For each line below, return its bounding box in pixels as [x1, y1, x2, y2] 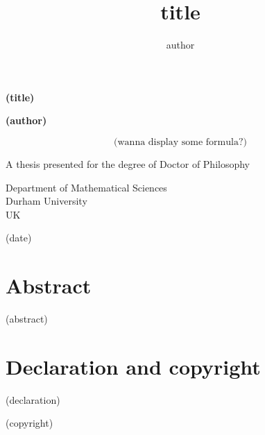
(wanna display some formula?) [114, 137, 247, 147]
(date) [6, 230, 32, 245]
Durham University [6, 194, 87, 208]
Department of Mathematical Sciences [6, 180, 167, 194]
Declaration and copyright [6, 352, 261, 380]
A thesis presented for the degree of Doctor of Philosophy [6, 156, 250, 171]
